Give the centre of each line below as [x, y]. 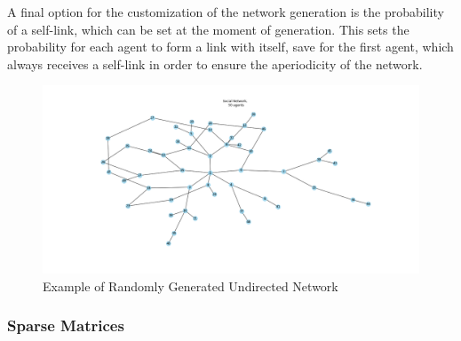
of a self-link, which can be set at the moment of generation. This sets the [208, 29]
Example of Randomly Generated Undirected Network [191, 285]
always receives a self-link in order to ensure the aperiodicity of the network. [215, 63]
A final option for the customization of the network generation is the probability [226, 12]
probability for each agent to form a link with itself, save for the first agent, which [230, 47]
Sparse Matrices [66, 325]
